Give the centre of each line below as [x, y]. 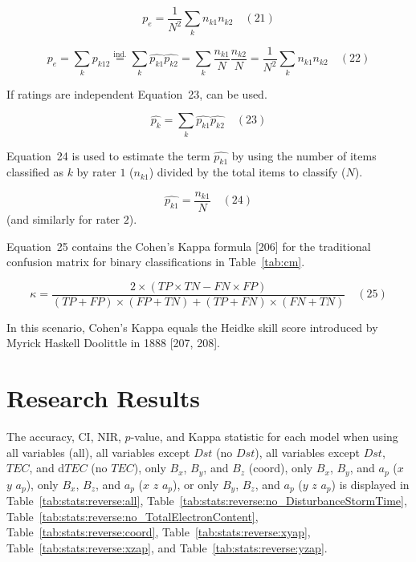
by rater [96, 172]
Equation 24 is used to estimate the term [108, 155]
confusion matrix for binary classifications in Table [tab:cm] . [156, 262]
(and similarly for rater [63, 218]
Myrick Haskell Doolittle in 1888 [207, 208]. [113, 343]
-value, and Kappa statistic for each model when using [264, 437]
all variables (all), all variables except [98, 452]
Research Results [104, 398]
